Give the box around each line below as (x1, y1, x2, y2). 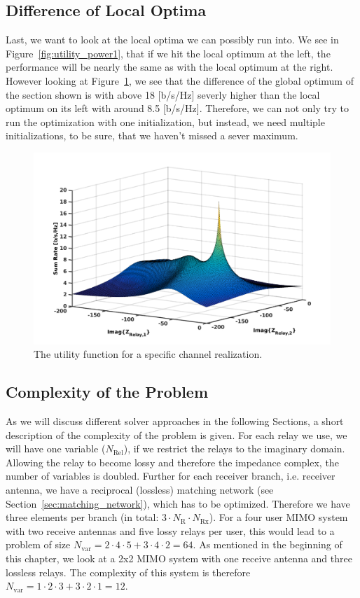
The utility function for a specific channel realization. (34, 347, 263, 361)
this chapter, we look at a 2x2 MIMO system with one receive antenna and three (6, 550, 352, 565)
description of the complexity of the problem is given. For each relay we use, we (6, 427, 347, 442)
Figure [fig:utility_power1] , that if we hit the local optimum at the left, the (6, 46, 331, 60)
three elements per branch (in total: (6, 510, 159, 524)
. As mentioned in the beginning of (193, 537, 342, 552)
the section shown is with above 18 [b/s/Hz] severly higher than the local (6, 87, 320, 102)
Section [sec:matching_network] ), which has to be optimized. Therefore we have (6, 496, 350, 510)
